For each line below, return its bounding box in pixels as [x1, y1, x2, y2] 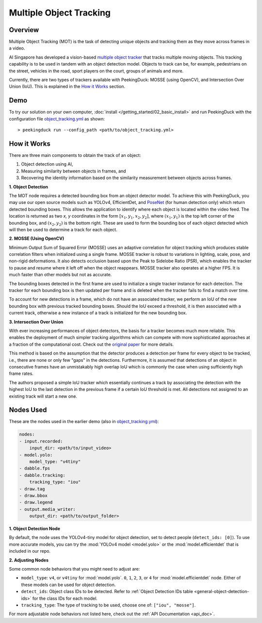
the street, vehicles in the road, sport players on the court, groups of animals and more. [9, 68, 184, 74]
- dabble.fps [19, 466, 50, 471]
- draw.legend [19, 500, 53, 505]
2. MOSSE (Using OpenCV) [9, 236, 65, 241]
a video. [9, 45, 25, 51]
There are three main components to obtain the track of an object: [9, 152, 141, 158]
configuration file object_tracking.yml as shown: [9, 116, 105, 121]
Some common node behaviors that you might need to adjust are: [9, 566, 140, 572]
